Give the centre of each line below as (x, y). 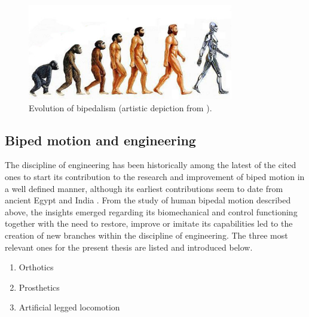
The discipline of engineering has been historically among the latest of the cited (151, 165)
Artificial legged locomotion (69, 307)
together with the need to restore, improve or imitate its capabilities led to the (149, 223)
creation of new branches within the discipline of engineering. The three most (146, 235)
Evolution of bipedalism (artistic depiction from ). (120, 107)
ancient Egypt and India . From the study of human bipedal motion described (148, 200)
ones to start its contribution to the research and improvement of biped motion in (155, 177)
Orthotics (36, 267)
